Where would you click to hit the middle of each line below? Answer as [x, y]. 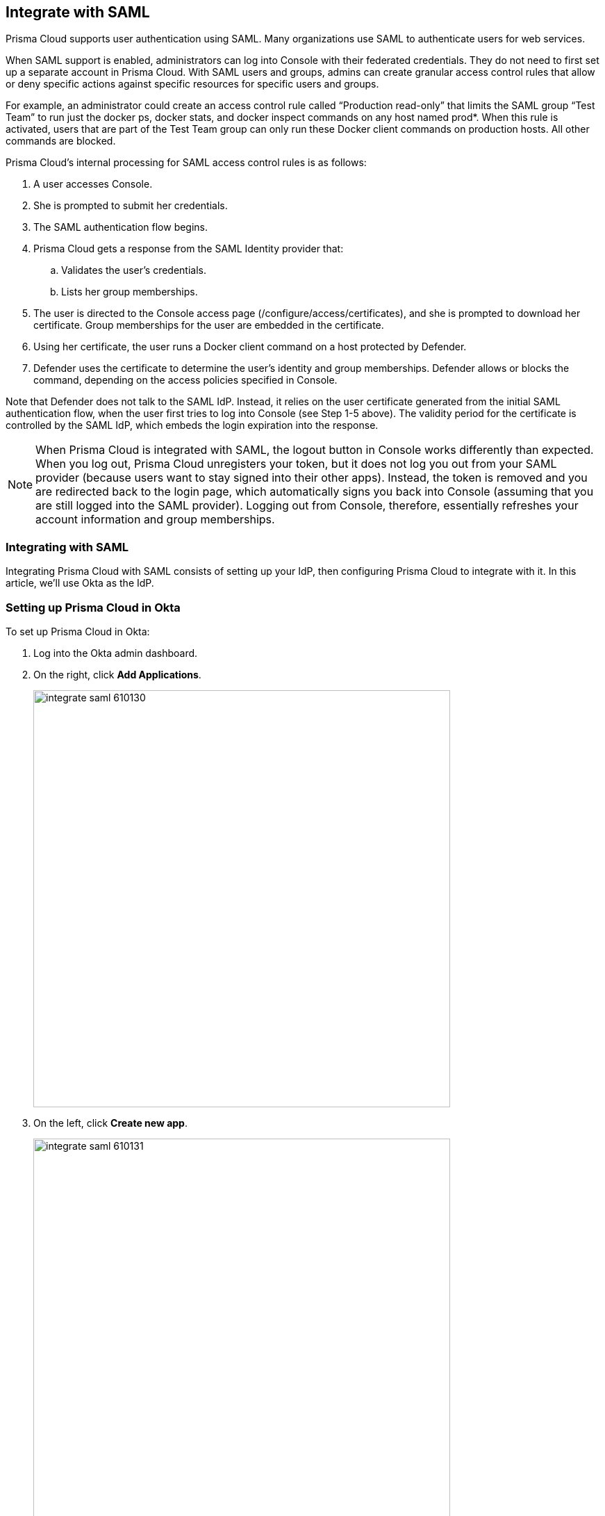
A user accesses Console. [93, 184]
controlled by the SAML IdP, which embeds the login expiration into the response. [192, 425]
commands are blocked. [61, 141]
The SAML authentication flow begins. [121, 227]
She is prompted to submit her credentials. [131, 206]
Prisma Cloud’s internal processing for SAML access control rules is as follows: [186, 163]
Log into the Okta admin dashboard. [116, 653]
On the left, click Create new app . [110, 1123]
